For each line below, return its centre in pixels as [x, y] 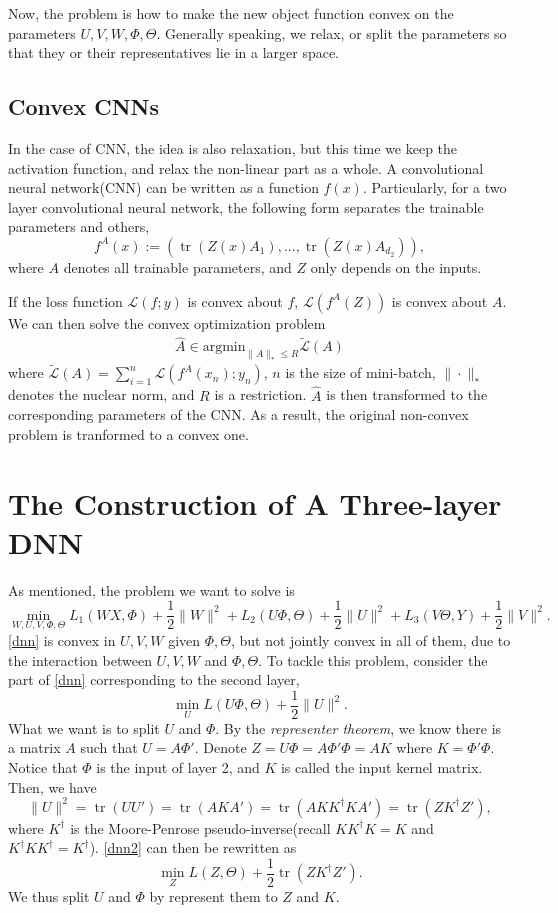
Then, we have [52, 786]
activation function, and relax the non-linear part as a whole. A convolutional [246, 167]
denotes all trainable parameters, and [177, 266]
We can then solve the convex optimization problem [167, 322]
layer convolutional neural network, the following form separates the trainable [246, 206]
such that [109, 747]
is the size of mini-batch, [360, 372]
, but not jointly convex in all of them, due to [371, 640]
